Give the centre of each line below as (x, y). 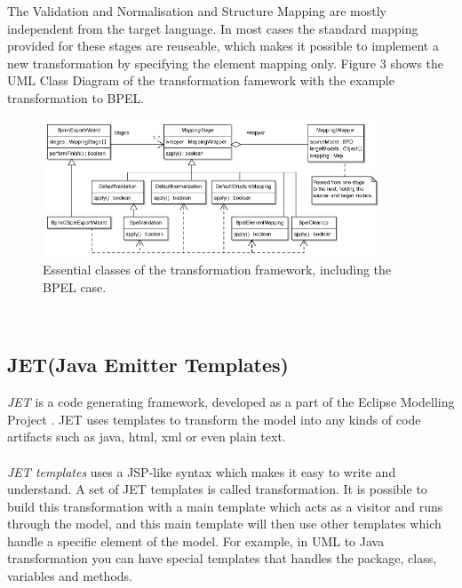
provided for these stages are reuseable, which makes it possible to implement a (223, 46)
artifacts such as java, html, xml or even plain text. (147, 437)
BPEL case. (75, 286)
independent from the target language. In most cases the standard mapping (213, 28)
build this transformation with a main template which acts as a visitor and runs (225, 506)
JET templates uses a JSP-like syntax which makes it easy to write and (202, 471)
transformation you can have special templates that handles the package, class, (222, 558)
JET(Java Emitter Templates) (148, 365)
